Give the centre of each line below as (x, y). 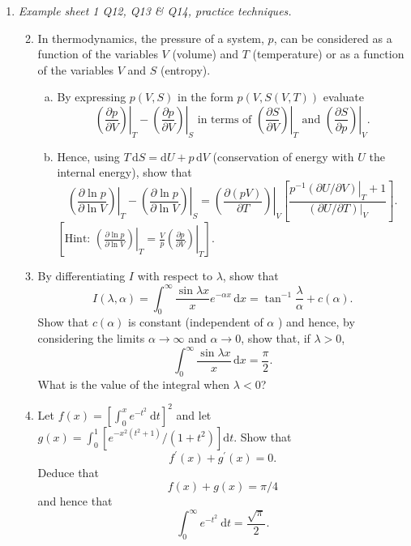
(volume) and (205, 54)
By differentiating (81, 276)
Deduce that (68, 473)
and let (194, 414)
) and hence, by (316, 322)
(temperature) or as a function (328, 54)
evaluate (343, 97)
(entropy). (186, 69)
